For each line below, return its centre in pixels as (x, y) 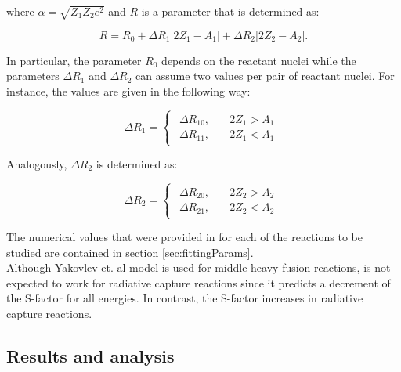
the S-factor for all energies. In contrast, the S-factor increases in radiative (185, 298)
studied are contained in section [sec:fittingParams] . (130, 252)
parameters (33, 76)
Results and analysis (90, 356)
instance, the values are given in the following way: (128, 90)
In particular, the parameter (74, 60)
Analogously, (37, 164)
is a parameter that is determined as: (230, 11)
